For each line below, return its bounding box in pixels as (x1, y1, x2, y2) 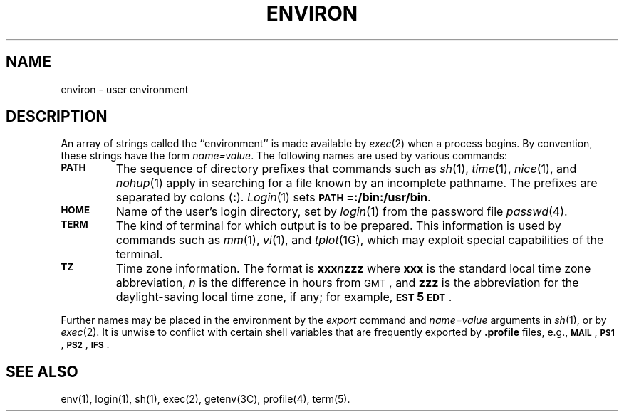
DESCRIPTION (6, 107, 108, 126)
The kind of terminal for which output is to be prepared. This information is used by (115, 218, 561, 233)
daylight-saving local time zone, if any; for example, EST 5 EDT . (115, 290, 452, 305)
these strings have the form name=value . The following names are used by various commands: (61, 149, 508, 162)
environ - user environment (61, 83, 189, 95)
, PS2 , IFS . (61, 338, 110, 351)
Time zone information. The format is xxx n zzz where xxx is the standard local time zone (115, 261, 591, 276)
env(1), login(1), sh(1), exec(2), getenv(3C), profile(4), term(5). (61, 393, 350, 406)
